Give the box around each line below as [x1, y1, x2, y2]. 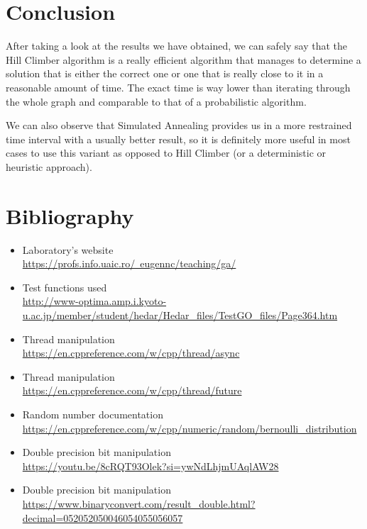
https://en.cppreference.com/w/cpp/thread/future [22, 383, 242, 398]
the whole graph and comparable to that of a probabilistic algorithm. [6, 94, 307, 108]
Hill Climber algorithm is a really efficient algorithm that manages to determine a [6, 52, 361, 67]
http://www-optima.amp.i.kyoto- [22, 294, 167, 308]
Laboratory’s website [22, 242, 114, 257]
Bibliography [6, 201, 134, 230]
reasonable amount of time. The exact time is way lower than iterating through [6, 79, 351, 94]
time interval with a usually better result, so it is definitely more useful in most [6, 131, 351, 146]
